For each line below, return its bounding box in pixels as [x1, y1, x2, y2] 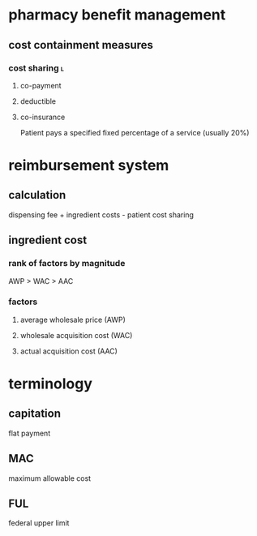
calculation [8, 188, 66, 202]
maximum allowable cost [8, 473, 92, 483]
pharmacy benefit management [8, 6, 226, 24]
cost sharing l [8, 62, 65, 74]
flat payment [8, 428, 51, 438]
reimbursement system [8, 157, 169, 175]
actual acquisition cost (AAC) [19, 346, 118, 356]
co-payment [19, 80, 62, 90]
